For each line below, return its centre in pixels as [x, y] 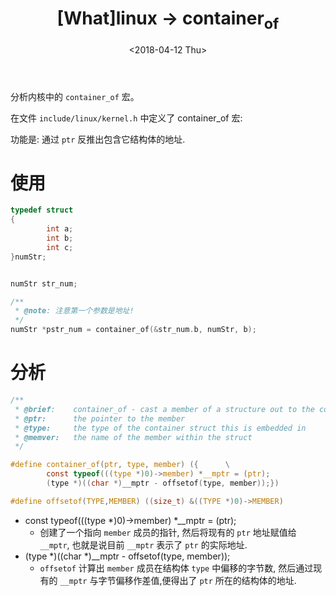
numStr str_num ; [44, 283]
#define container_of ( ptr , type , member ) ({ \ [120, 465]
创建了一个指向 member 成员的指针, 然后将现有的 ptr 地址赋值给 [168, 532]
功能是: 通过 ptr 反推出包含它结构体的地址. [98, 139]
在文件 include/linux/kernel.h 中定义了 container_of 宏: [126, 118]
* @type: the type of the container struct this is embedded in [160, 428]
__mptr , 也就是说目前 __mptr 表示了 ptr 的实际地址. [143, 544]
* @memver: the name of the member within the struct [133, 437]
